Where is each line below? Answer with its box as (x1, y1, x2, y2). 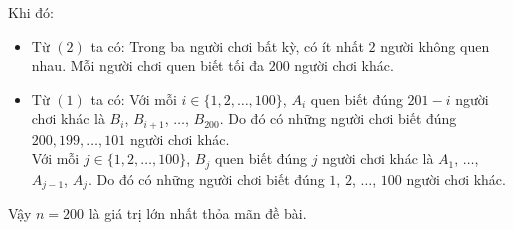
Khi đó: (8, 2, 54, 22)
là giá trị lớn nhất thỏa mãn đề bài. (88, 203, 307, 224)
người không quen (380, 35, 490, 56)
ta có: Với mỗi (90, 88, 177, 109)
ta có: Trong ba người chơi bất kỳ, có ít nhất (90, 35, 364, 56)
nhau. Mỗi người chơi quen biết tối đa (31, 55, 264, 76)
